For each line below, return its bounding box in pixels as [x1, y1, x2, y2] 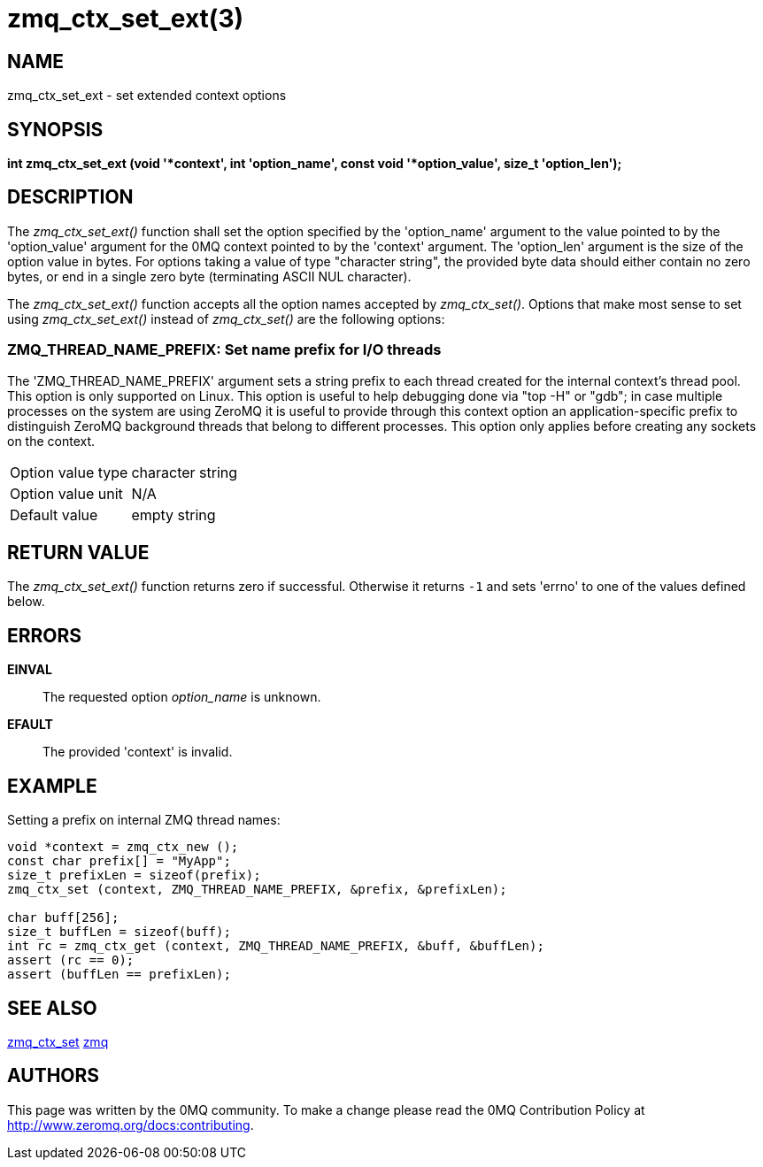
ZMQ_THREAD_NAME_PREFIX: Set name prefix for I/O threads [7, 341, 442, 359]
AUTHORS [7, 1064, 100, 1087]
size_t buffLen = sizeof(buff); [7, 925, 231, 940]
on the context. [7, 433, 96, 449]
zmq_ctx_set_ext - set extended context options [7, 88, 287, 104]
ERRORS [7, 624, 82, 647]
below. [7, 594, 45, 610]
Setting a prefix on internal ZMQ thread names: [7, 812, 281, 828]
